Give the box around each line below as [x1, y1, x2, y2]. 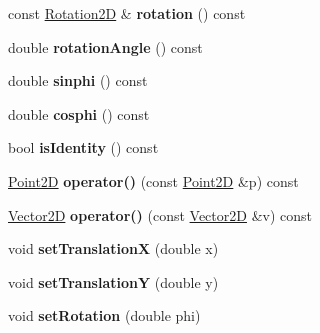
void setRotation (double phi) [8, 305, 201, 326]
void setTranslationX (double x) [8, 238, 219, 259]
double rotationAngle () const [8, 36, 203, 57]
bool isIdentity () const [8, 137, 159, 158]
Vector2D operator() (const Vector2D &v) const [8, 204, 312, 225]
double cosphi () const [8, 103, 150, 124]
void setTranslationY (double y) [8, 271, 219, 292]
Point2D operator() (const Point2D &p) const [8, 170, 299, 191]
